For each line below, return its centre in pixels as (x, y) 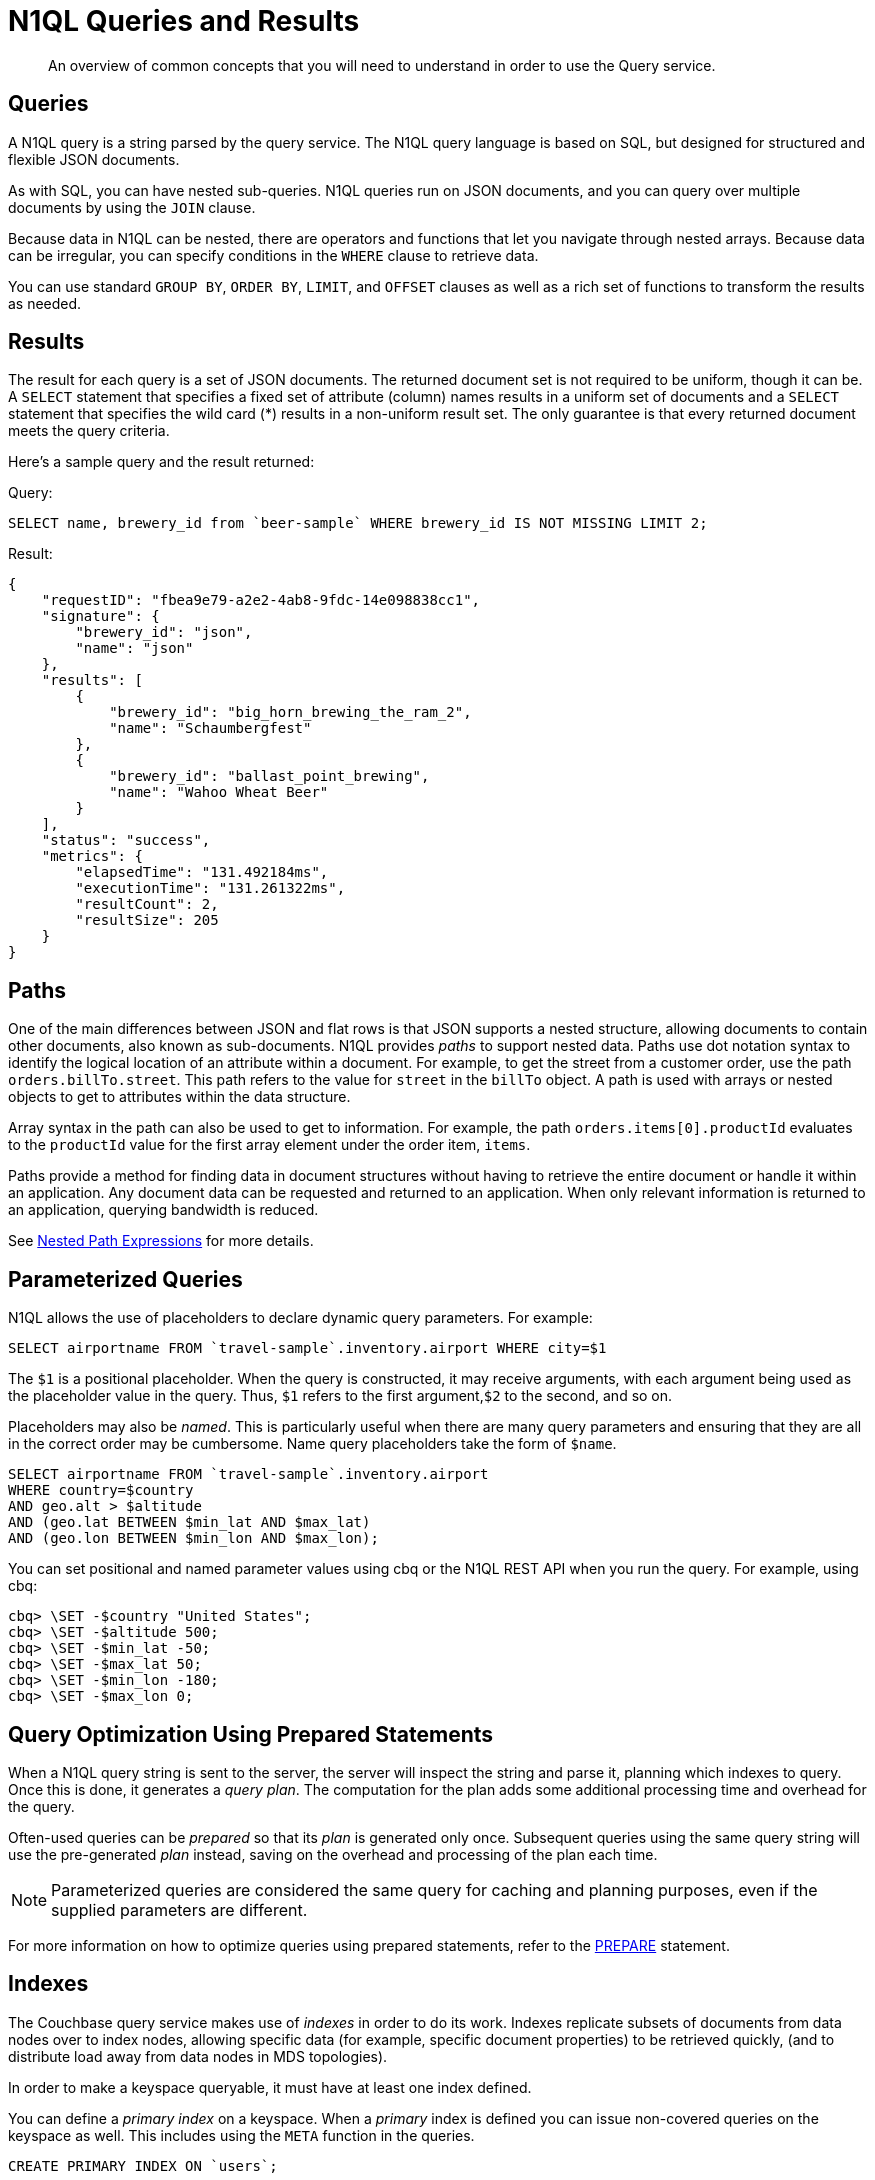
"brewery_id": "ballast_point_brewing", (269, 776)
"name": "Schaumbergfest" (210, 728)
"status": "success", (126, 840)
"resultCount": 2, (147, 904)
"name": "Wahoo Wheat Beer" (219, 792)
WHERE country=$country (101, 1490)
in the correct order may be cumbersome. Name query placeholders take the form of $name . (312, 1444)
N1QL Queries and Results (184, 21)
